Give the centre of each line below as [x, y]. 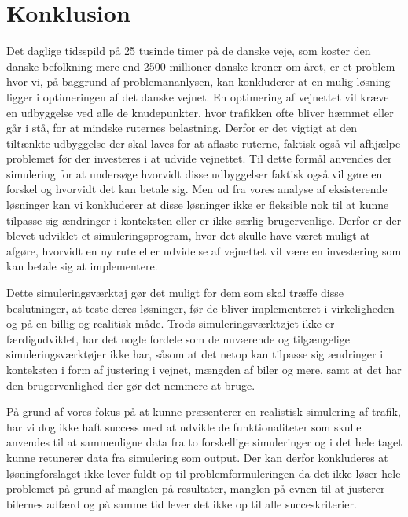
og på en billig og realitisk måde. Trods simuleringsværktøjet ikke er [171, 323]
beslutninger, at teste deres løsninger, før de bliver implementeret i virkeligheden [200, 308]
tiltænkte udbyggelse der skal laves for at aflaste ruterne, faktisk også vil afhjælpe [204, 143]
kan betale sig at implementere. [82, 266]
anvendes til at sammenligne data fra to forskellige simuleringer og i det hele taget [204, 442]
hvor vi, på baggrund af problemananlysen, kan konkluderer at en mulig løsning [198, 81]
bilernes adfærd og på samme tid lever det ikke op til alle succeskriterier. [182, 503]
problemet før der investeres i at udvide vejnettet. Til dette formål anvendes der [199, 158]
